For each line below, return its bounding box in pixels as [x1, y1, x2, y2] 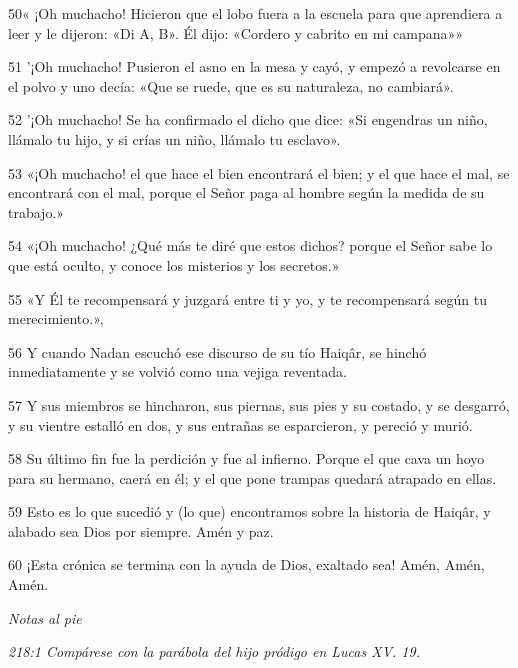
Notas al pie [8, 607, 82, 628]
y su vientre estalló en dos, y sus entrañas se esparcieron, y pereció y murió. [8, 414, 473, 435]
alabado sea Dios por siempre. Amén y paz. [8, 520, 274, 541]
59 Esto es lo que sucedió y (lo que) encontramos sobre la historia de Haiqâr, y [8, 501, 491, 522]
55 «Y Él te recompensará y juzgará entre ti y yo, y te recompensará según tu [8, 288, 487, 309]
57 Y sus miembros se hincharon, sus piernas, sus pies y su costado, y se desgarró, [8, 394, 510, 415]
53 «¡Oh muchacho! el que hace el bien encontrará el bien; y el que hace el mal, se [8, 162, 510, 183]
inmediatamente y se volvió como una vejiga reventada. [8, 361, 347, 382]
